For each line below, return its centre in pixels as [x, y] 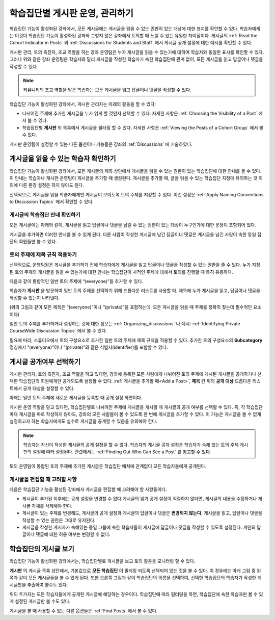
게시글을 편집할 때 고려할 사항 [43, 479]
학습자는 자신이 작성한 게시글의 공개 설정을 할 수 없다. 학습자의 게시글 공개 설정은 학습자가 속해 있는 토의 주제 [131, 445]
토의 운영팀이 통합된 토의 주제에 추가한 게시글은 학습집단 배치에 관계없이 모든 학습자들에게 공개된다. [108, 466]
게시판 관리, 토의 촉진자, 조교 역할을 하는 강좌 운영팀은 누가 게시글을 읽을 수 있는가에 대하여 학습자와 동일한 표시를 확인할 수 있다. [137, 52]
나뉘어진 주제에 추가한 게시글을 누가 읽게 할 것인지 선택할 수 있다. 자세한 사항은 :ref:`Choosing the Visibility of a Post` [140, 113]
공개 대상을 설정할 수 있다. [49, 388]
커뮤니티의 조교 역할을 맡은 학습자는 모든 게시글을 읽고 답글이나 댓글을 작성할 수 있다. [107, 90]
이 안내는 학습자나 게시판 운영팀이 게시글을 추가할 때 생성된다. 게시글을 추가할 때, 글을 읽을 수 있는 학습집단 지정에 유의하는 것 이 [136, 178]
